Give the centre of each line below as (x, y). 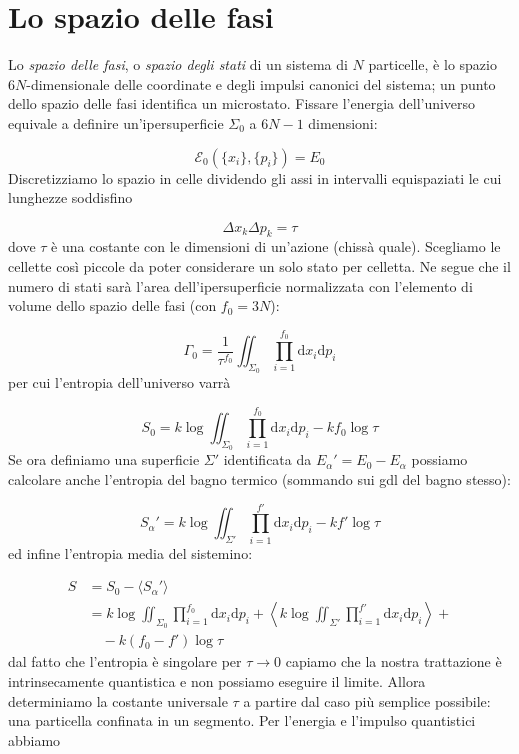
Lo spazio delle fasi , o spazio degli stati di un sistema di (178, 64)
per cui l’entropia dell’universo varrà (119, 382)
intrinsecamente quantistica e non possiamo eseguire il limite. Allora (217, 681)
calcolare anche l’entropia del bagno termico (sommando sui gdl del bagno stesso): (259, 478)
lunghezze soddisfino (70, 197)
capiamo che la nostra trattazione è (393, 661)
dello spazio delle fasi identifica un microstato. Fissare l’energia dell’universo (242, 103)
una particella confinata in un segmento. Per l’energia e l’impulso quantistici (242, 720)
